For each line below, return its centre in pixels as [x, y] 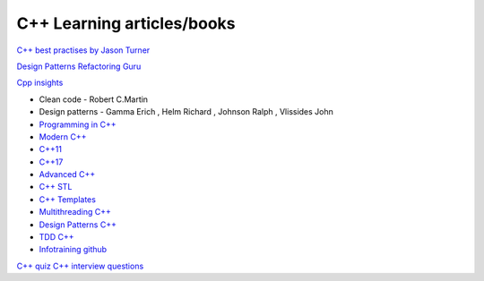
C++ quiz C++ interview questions [80, 266]
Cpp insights [40, 83]
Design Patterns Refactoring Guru [79, 66]
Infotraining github [73, 250]
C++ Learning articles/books [126, 23]
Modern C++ [63, 136]
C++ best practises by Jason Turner [83, 50]
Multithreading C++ [75, 212]
